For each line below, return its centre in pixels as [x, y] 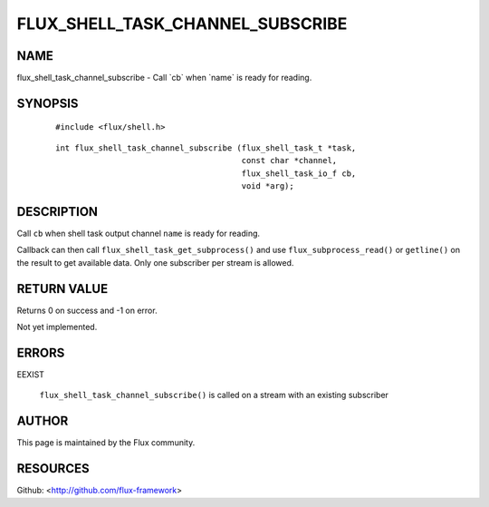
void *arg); [268, 186]
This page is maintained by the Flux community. [106, 443]
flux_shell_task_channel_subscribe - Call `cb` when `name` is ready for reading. [164, 78]
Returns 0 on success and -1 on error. [87, 310]
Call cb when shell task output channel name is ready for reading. [139, 233]
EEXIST [31, 374]
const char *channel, [289, 161]
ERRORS [41, 352]
